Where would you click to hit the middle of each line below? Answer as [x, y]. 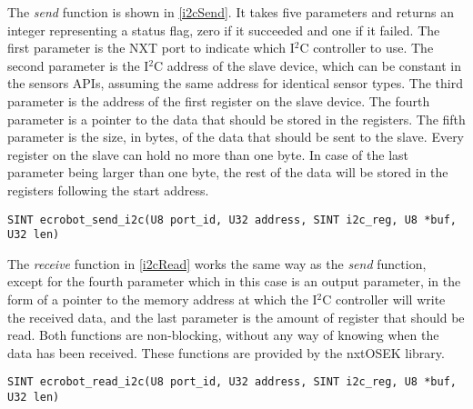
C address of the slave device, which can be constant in [307, 65]
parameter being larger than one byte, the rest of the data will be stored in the [228, 172]
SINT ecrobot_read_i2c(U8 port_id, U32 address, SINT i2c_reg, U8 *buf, [232, 382]
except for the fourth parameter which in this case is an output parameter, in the [234, 281]
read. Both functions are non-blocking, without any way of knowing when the [223, 335]
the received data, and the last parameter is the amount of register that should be [236, 317]
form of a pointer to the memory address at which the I [162, 299]
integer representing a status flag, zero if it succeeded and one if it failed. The [224, 30]
